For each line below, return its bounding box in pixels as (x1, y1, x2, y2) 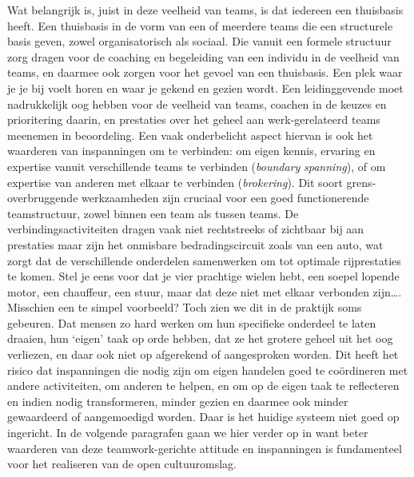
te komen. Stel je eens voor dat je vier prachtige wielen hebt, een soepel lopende (7, 268, 400, 284)
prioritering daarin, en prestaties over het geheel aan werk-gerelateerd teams (7, 111, 380, 128)
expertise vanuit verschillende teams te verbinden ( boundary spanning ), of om (7, 157, 386, 174)
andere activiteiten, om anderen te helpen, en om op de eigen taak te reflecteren (7, 377, 400, 394)
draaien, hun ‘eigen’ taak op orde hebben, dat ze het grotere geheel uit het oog (7, 330, 393, 347)
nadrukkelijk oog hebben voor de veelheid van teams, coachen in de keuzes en (7, 95, 387, 112)
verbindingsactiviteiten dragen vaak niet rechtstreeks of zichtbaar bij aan (7, 221, 364, 237)
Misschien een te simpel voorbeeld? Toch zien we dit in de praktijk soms (7, 299, 362, 316)
